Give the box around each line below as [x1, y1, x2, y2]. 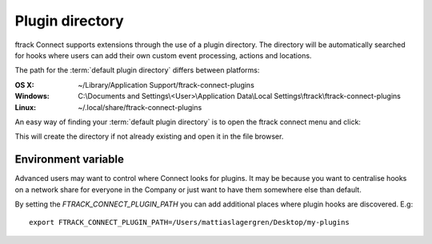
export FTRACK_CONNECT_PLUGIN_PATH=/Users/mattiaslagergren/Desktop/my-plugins [29, 218, 350, 227]
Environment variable [14, 152, 124, 167]
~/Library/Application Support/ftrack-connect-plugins [78, 80, 255, 89]
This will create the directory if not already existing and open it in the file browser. [14, 132, 284, 141]
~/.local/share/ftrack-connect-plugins [78, 102, 202, 112]
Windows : [14, 92, 50, 101]
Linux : [14, 102, 36, 112]
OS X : [14, 80, 35, 89]
